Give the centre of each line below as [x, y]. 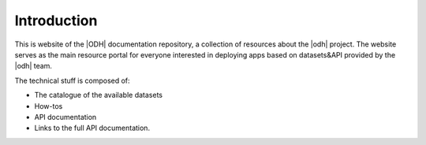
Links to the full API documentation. [92, 128]
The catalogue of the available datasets [99, 95]
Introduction [56, 20]
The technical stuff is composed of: [72, 80]
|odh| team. [34, 66]
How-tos [49, 106]
